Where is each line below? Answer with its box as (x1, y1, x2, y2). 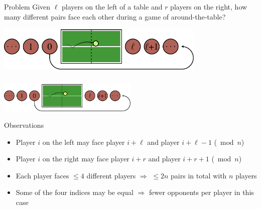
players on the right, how (170, 1, 247, 12)
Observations (4, 120, 44, 130)
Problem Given (4, 1, 51, 12)
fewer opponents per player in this (149, 187, 254, 197)
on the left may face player (42, 136, 125, 147)
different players (86, 170, 136, 180)
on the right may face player (42, 153, 129, 164)
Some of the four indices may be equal (16, 187, 134, 197)
